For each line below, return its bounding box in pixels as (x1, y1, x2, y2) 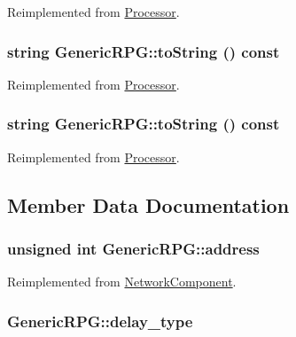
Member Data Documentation (7, 191, 290, 218)
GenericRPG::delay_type (7, 310, 193, 332)
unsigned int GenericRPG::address (7, 237, 260, 259)
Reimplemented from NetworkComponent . (7, 272, 237, 291)
